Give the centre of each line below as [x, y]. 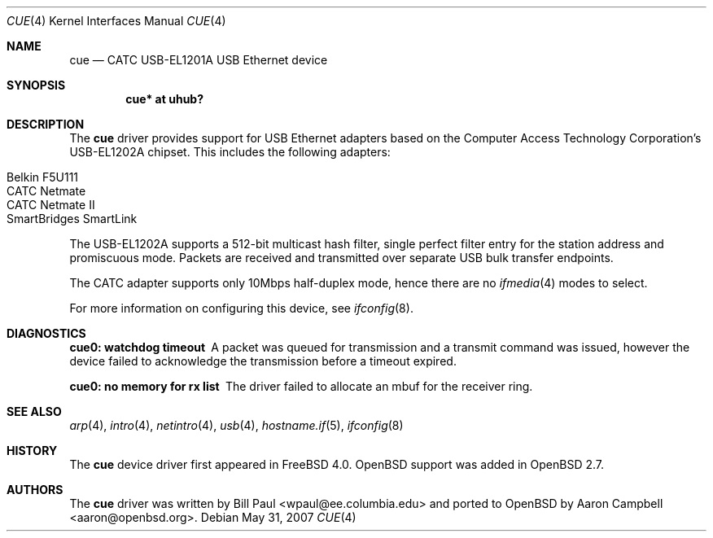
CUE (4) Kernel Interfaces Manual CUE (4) [116, 21]
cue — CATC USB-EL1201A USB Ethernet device [199, 60]
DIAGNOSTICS [46, 333]
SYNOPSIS [36, 85]
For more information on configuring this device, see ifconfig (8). [241, 308]
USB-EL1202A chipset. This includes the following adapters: [230, 152]
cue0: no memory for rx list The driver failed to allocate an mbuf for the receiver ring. [301, 386]
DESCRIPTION [46, 124]
